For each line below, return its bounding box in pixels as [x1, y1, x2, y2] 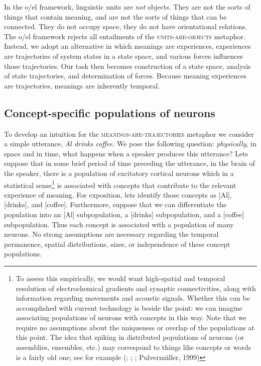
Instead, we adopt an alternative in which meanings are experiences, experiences [4, 41, 251, 51]
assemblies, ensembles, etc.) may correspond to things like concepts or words [16, 342, 251, 352]
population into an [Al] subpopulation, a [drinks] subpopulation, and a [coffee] [4, 209, 244, 219]
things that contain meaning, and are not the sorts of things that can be [4, 11, 227, 22]
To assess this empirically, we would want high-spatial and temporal [16, 272, 225, 283]
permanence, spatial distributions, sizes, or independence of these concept [4, 238, 230, 249]
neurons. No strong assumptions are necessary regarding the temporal [4, 229, 219, 239]
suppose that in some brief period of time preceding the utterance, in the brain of [4, 158, 255, 168]
